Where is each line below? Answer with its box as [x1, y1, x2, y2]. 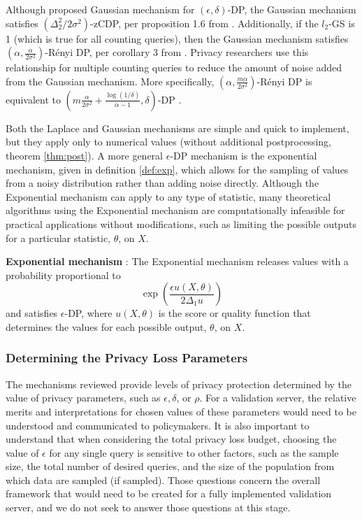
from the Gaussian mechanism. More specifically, [6, 73, 215, 88]
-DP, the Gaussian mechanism [227, 2, 356, 16]
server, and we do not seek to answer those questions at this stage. [6, 500, 291, 515]
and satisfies [6, 306, 58, 320]
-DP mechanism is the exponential [170, 148, 317, 162]
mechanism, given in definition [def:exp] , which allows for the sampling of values [6, 162, 349, 176]
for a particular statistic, [6, 230, 111, 245]
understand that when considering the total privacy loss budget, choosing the [6, 432, 337, 446]
